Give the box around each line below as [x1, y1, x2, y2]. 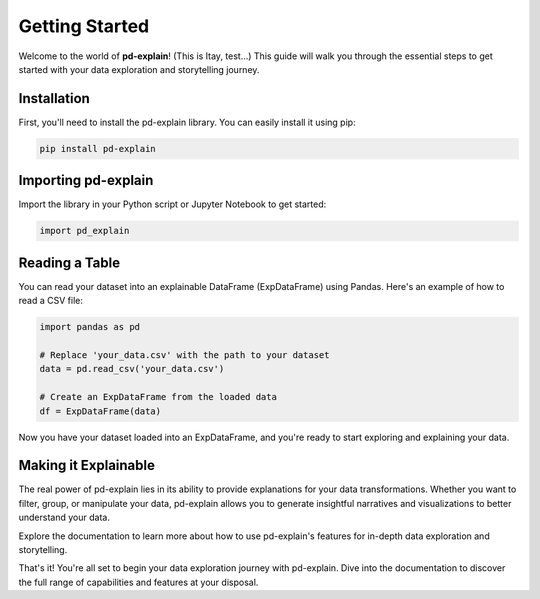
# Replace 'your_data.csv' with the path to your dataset [39, 349, 330, 360]
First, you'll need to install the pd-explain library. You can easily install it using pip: [18, 116, 356, 128]
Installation [18, 90, 90, 107]
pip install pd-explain [39, 143, 157, 154]
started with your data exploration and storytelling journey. [18, 63, 260, 75]
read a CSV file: [18, 295, 84, 307]
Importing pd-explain [18, 172, 154, 189]
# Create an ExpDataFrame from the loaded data [39, 391, 277, 403]
